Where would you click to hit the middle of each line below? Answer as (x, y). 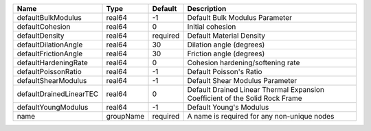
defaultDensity (41, 36)
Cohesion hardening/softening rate (244, 63)
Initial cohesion (212, 26)
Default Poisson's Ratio (225, 72)
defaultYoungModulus (53, 107)
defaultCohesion (44, 26)
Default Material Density (226, 36)
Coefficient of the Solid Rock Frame (245, 98)
